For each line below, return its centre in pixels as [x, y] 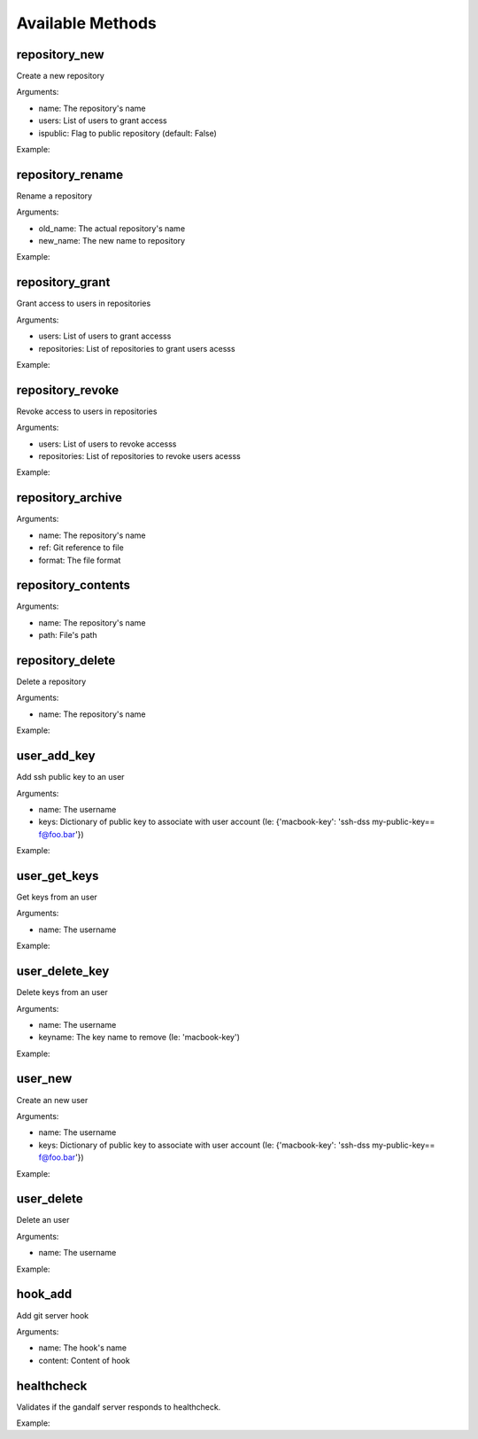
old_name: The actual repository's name [112, 228]
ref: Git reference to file [81, 548]
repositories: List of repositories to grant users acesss [137, 348]
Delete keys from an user [62, 992]
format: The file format [80, 560]
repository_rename [70, 174]
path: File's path [68, 635]
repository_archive [69, 498]
